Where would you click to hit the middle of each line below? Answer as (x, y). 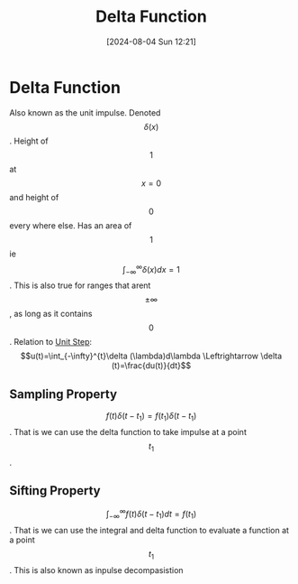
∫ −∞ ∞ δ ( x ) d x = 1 (151, 269)
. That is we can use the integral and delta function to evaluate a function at (149, 530)
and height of (34, 197)
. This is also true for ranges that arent (80, 285)
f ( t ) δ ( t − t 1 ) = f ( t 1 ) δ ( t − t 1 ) (151, 417)
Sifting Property (55, 491)
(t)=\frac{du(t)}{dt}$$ (151, 366)
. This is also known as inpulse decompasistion (96, 570)
